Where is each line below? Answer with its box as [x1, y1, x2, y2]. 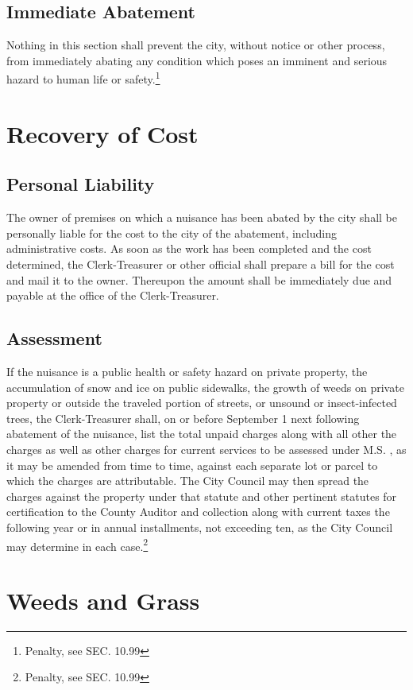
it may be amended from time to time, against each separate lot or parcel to [6, 456, 378, 473]
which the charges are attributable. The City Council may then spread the [6, 472, 369, 489]
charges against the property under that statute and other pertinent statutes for [6, 487, 397, 504]
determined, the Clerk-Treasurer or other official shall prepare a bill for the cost [6, 256, 395, 272]
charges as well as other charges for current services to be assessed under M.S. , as [6, 440, 407, 457]
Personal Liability [6, 172, 155, 196]
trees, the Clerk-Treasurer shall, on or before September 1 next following [6, 409, 360, 426]
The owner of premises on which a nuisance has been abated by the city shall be [6, 209, 397, 226]
